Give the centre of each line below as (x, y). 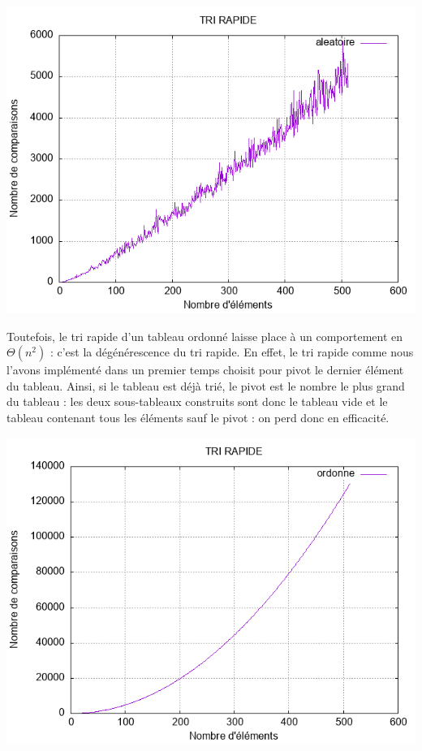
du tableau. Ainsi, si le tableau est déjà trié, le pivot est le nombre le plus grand (206, 385)
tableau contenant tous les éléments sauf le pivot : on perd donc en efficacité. (198, 417)
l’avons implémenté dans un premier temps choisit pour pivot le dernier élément (205, 370)
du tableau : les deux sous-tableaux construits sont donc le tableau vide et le (197, 401)
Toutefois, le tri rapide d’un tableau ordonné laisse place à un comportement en (205, 336)
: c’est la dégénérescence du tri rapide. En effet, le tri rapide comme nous (232, 352)
